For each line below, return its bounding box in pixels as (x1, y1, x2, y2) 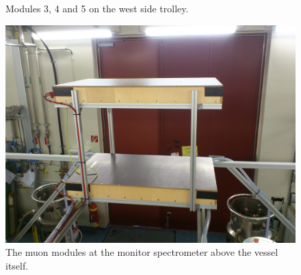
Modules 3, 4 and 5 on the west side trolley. (5, 1, 189, 15)
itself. (5, 258, 29, 272)
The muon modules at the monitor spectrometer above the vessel (5, 245, 278, 259)
